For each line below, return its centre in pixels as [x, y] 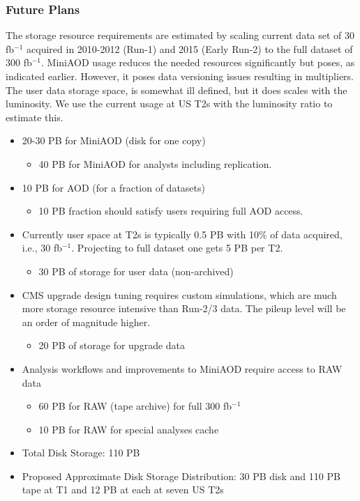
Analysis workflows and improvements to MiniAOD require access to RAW [182, 368]
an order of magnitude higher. [86, 322]
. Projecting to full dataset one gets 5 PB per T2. [177, 248]
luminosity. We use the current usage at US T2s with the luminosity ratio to [169, 103]
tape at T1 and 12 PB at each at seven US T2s [123, 490]
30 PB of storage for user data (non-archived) [136, 271]
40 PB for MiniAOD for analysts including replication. [155, 163]
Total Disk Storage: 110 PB [81, 453]
